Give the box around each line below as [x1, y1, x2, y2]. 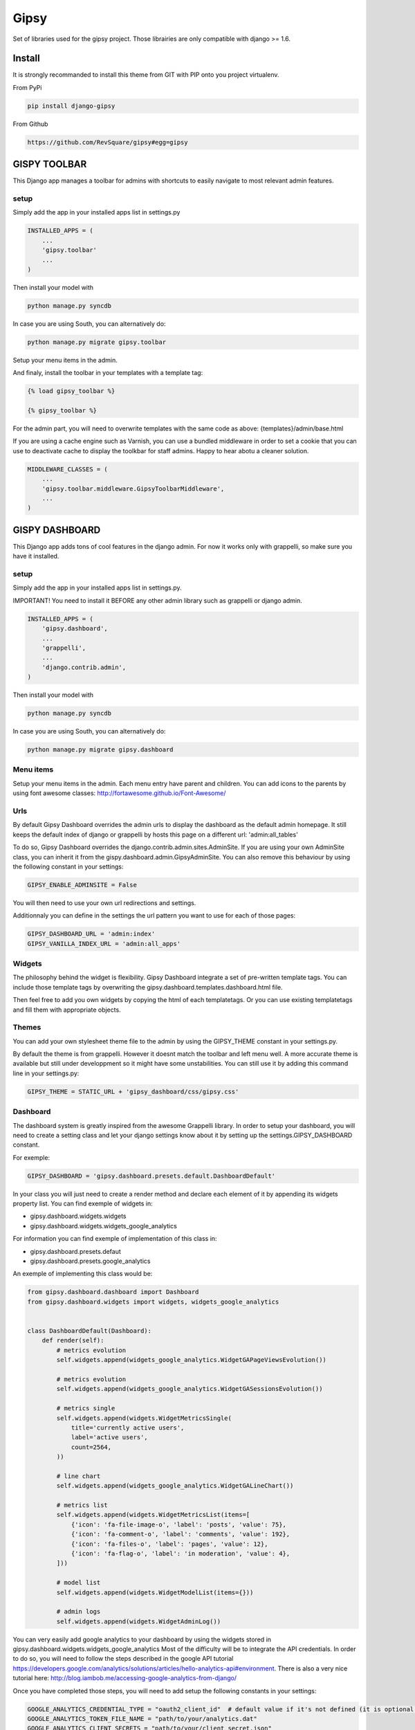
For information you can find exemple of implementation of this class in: [12, 1235, 217, 1243]
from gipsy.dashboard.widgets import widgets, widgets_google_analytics [27, 1297, 279, 1306]
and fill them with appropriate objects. [12, 1005, 121, 1014]
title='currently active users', [71, 1423, 185, 1432]
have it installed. [12, 552, 59, 561]
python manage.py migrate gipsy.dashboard [27, 746, 174, 754]
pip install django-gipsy [27, 102, 116, 110]
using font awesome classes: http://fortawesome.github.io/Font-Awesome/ [12, 789, 226, 797]
